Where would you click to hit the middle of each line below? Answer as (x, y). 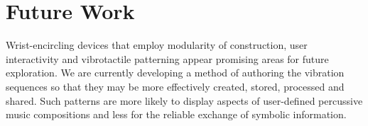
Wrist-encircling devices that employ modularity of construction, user (157, 45)
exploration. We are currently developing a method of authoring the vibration (175, 73)
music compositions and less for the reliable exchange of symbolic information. (176, 114)
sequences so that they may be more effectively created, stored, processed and (175, 86)
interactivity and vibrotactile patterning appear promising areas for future (167, 58)
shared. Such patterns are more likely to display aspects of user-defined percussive (184, 100)
